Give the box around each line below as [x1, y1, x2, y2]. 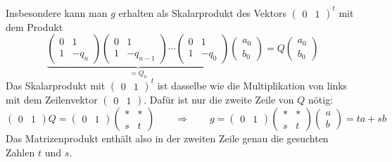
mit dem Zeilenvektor [6, 92, 98, 106]
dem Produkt [6, 19, 63, 34]
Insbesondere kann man [6, 5, 108, 20]
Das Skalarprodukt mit [6, 77, 106, 92]
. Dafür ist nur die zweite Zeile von [144, 92, 294, 106]
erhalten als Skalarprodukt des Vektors [118, 5, 286, 20]
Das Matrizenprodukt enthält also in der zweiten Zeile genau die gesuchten [6, 130, 329, 145]
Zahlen [6, 144, 35, 159]
